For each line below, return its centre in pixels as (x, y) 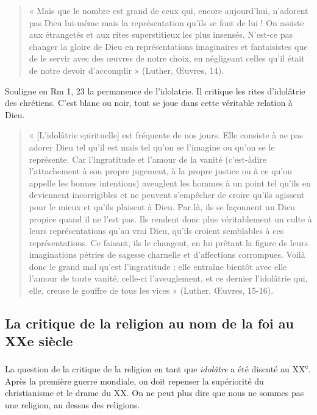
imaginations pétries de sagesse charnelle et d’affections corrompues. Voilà (167, 254)
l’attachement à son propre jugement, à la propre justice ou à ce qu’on (160, 171)
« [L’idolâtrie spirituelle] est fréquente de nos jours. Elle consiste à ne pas (166, 135)
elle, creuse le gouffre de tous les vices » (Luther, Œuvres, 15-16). (151, 290)
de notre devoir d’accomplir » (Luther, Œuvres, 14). (126, 70)
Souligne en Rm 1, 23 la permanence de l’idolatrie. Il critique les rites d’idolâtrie (155, 90)
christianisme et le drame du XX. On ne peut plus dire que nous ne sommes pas (155, 393)
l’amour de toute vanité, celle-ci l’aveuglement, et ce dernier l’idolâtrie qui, (168, 278)
